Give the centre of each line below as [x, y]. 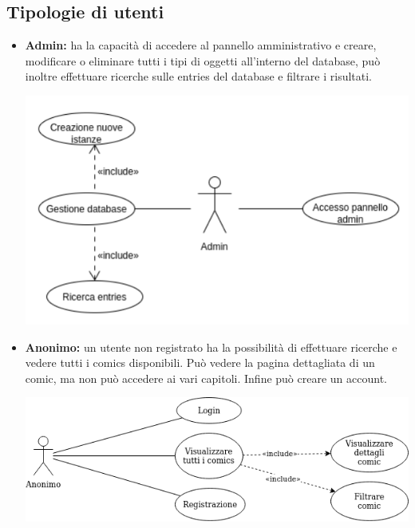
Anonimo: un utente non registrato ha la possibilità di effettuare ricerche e [211, 347]
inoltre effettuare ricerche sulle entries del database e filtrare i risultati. [199, 76]
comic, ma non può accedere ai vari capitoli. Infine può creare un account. [206, 378]
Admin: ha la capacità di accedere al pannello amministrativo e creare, [201, 45]
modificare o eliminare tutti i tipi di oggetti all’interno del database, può [203, 60]
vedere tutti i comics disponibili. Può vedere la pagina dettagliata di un [200, 363]
